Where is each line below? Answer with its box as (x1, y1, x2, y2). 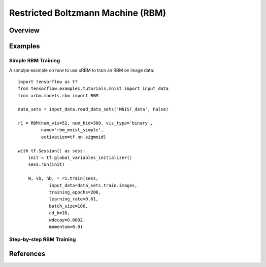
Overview (9, 26, 40, 35)
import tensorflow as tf (18, 79, 78, 84)
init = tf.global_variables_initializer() (28, 155, 133, 160)
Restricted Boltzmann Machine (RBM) (9, 7, 166, 18)
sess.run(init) (28, 162, 65, 167)
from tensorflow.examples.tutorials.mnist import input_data (18, 86, 168, 91)
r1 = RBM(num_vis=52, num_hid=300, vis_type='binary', (18, 120, 153, 126)
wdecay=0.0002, (49, 217, 86, 223)
